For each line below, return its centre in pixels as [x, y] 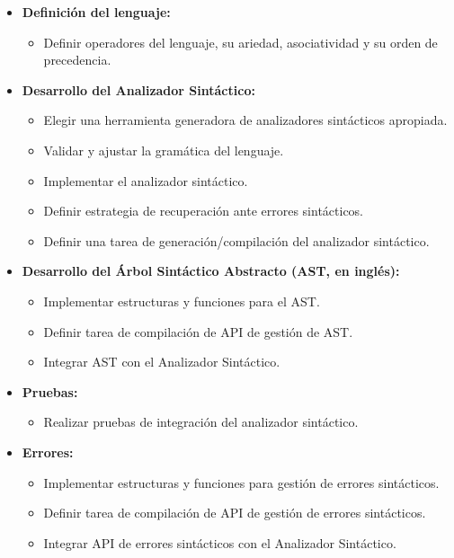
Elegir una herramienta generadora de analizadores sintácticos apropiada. [245, 120]
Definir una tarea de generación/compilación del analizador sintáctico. [236, 240]
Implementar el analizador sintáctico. [146, 180]
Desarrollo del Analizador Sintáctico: [138, 89]
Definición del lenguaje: [96, 12]
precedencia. [77, 60]
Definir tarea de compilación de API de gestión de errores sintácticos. [235, 513]
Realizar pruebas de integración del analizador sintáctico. [201, 422]
